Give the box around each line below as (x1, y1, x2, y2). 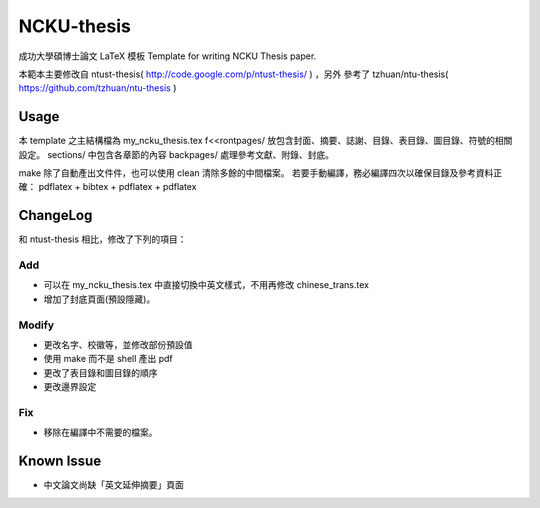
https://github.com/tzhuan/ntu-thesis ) (18, 82, 177, 94)
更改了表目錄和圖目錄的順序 (43, 366, 158, 379)
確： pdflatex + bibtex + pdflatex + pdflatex (18, 181, 197, 193)
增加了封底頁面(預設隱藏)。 (43, 293, 156, 305)
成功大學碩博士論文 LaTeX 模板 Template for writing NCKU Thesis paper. (18, 50, 317, 62)
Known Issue (18, 453, 102, 470)
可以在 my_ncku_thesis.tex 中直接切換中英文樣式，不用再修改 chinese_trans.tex (43, 279, 370, 291)
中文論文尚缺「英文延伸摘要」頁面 (43, 479, 184, 491)
